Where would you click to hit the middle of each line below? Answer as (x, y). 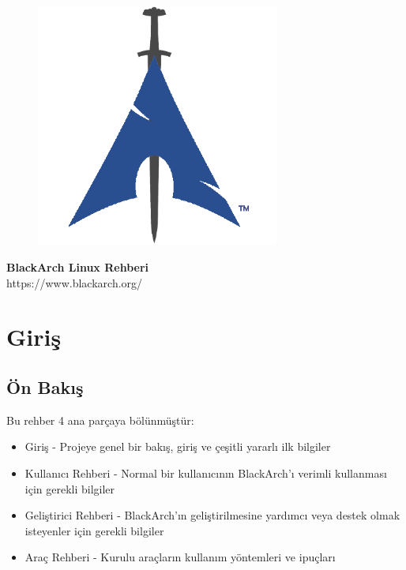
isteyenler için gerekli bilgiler (94, 530)
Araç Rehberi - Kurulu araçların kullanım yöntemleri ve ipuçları (180, 557)
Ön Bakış (45, 386)
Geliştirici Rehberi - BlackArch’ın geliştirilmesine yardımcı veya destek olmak (212, 515)
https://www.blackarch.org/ (75, 282)
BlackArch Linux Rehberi (78, 266)
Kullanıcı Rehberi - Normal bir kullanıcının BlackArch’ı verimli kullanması (206, 472)
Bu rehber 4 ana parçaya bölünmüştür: (100, 420)
